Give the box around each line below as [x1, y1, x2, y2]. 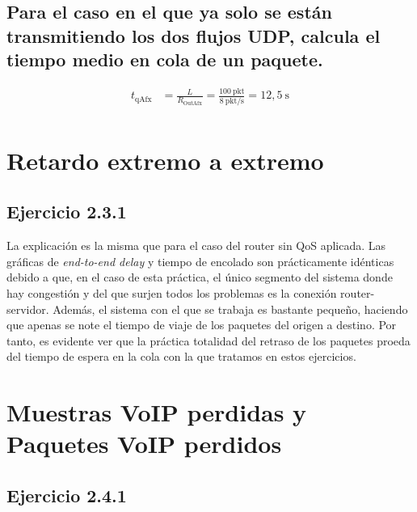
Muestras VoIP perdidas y [6, 396, 307, 429]
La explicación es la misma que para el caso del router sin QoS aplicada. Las [6, 237, 386, 254]
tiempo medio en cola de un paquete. [6, 47, 323, 72]
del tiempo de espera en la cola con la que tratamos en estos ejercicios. [6, 348, 356, 365]
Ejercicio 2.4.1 [6, 482, 127, 507]
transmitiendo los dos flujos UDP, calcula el [6, 23, 381, 48]
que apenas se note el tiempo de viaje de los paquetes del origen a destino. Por [6, 316, 397, 333]
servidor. [6, 300, 49, 317]
